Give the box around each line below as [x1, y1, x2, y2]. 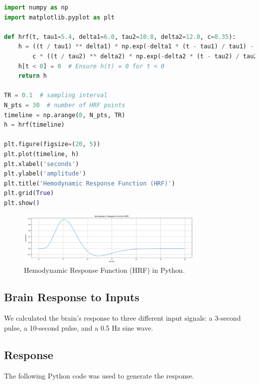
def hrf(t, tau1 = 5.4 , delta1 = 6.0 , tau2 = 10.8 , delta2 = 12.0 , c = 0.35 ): [4, 33, 236, 40]
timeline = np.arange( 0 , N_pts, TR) [4, 111, 126, 119]
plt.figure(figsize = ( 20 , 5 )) [4, 141, 101, 148]
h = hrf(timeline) [4, 121, 65, 129]
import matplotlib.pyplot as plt [4, 13, 115, 21]
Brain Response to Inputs [4, 289, 139, 305]
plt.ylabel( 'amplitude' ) [4, 170, 86, 178]
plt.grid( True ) [4, 190, 54, 197]
